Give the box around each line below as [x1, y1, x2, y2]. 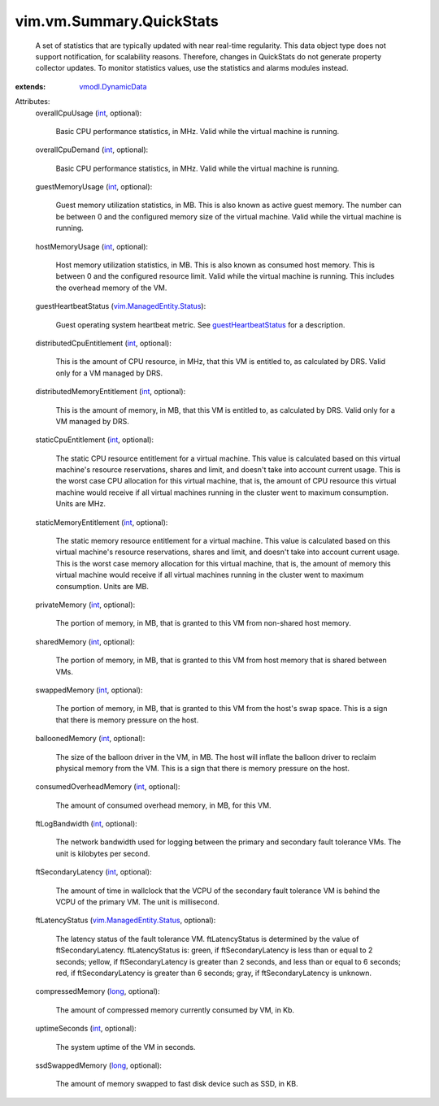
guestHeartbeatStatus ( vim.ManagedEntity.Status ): [35, 301, 206, 311]
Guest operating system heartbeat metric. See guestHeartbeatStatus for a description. [55, 319, 346, 329]
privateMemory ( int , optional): [35, 600, 136, 609]
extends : [15, 81, 46, 91]
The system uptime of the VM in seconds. [55, 1042, 196, 1052]
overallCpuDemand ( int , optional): [35, 145, 149, 154]
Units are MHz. [55, 499, 106, 509]
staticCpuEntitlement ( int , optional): [35, 435, 154, 445]
